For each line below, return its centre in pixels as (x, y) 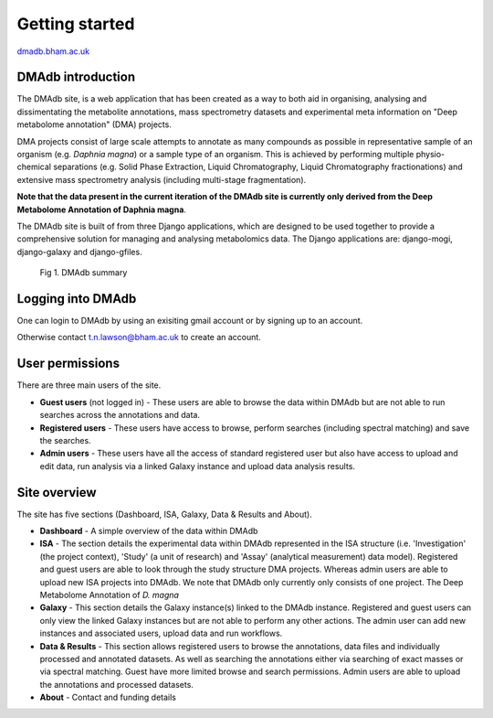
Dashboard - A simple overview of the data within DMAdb (149, 530)
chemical (34, 167)
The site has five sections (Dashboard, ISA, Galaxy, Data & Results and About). (164, 514)
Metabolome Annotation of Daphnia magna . (102, 209)
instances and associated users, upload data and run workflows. (161, 633)
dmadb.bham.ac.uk (53, 51)
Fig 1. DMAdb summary (84, 273)
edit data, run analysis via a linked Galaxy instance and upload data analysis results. (198, 466)
